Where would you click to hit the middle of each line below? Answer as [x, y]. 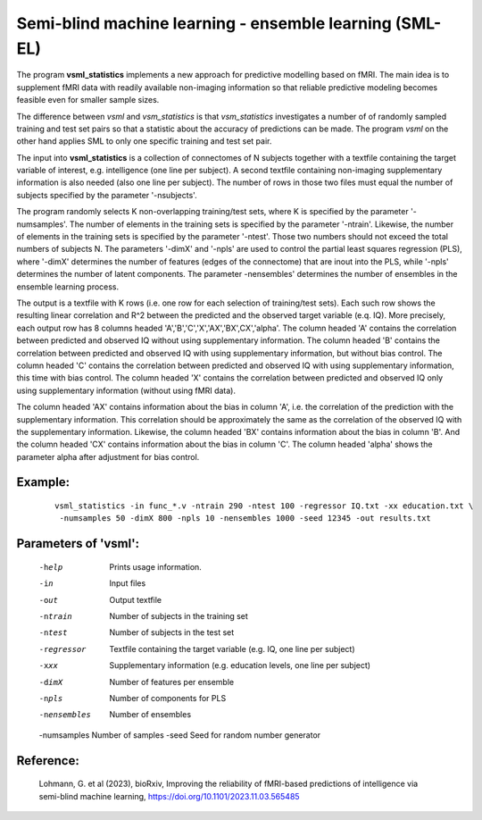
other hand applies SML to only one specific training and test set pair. [144, 141]
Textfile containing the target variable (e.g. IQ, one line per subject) [233, 648]
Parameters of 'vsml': [78, 544]
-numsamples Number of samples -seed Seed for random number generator [180, 735]
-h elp [51, 567]
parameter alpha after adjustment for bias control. [108, 456]
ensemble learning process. [68, 287]
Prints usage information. [156, 566]
